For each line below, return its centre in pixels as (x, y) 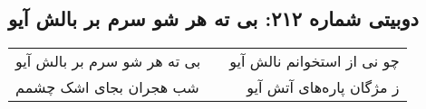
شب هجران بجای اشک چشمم (107, 87)
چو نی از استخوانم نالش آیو (315, 61)
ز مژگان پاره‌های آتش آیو (323, 87)
